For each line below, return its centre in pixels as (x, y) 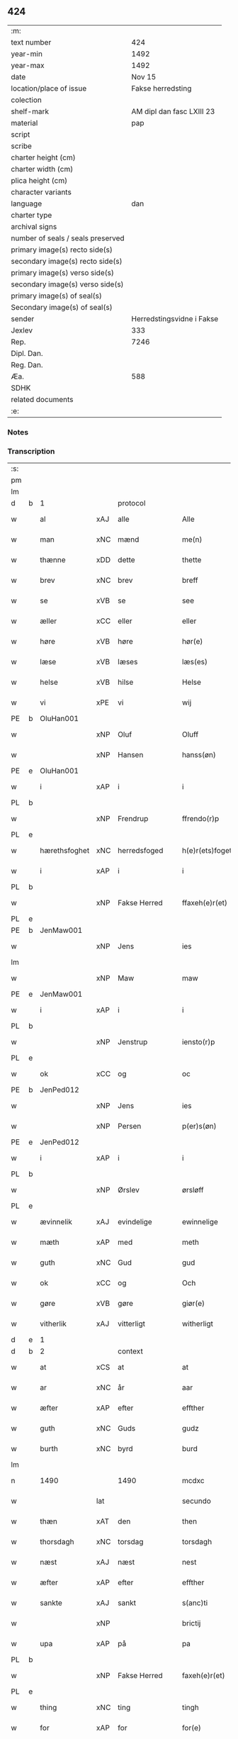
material (24, 123)
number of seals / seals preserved (68, 238)
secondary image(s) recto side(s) (67, 261)
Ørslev (129, 1190)
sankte (51, 1603)
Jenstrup (133, 1042)
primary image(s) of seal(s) (57, 296)
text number (31, 42)
